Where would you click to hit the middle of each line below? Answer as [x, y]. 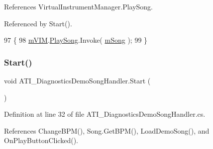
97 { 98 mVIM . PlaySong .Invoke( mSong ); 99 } [76, 40]
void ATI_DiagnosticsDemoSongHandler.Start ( [77, 80]
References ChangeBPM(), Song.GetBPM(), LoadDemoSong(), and [107, 130]
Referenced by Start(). [38, 23]
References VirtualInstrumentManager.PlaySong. [79, 6]
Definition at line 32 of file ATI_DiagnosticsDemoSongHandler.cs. [105, 114]
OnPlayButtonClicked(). [41, 140]
